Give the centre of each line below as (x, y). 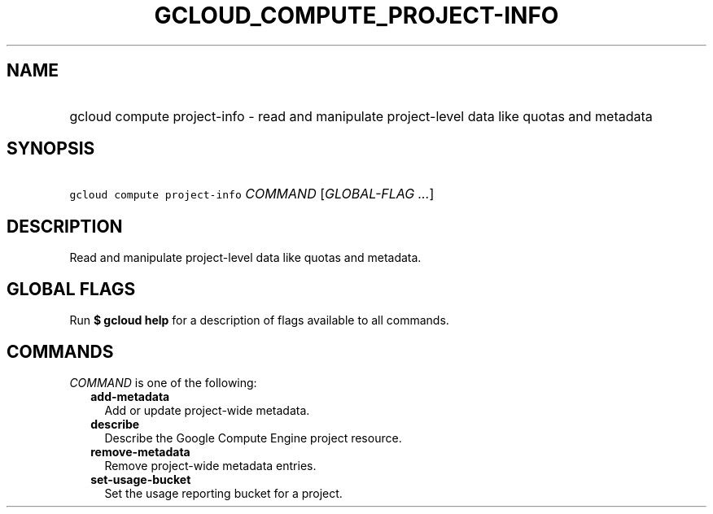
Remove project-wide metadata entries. (210, 465)
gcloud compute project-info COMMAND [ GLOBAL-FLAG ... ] (252, 194)
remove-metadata (140, 451)
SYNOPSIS (51, 149)
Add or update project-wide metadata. (207, 410)
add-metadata (130, 396)
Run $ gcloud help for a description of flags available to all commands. (259, 320)
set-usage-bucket (141, 479)
